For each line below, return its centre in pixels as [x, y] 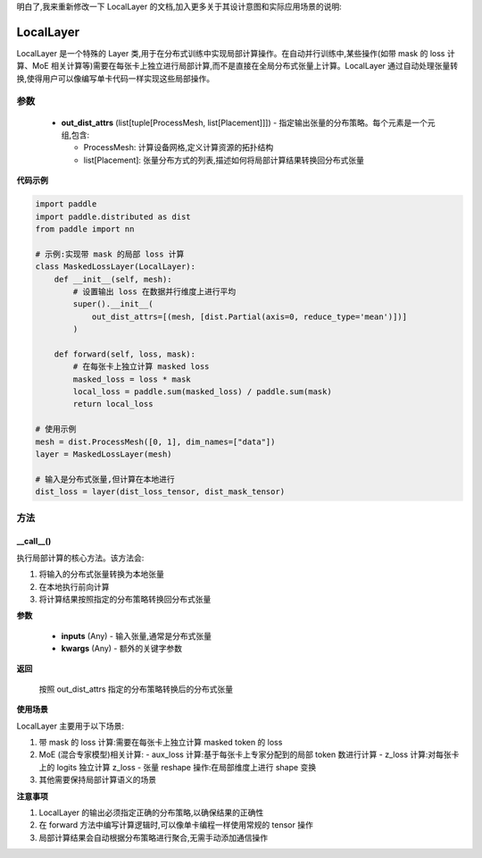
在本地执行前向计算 [74, 586]
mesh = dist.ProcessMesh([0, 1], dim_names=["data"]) [155, 442]
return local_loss [113, 404]
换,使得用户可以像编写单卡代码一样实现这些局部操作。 [116, 78]
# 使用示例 [56, 429]
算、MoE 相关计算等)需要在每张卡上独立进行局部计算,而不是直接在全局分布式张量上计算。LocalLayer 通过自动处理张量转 [237, 66]
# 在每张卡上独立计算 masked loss [141, 367]
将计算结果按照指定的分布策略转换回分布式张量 [125, 599]
